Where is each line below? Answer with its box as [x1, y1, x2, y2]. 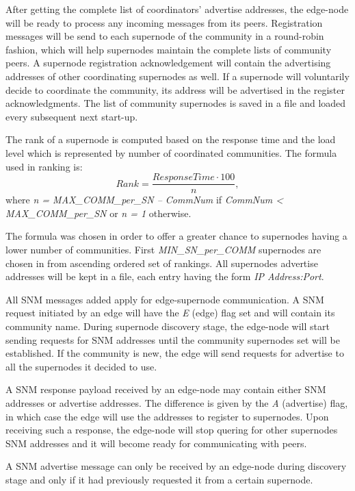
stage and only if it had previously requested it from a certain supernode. [5, 472, 313, 486]
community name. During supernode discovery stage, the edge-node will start [5, 318, 330, 333]
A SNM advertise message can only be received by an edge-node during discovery [5, 459, 347, 473]
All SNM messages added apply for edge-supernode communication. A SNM [5, 292, 324, 306]
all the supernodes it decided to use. [5, 359, 157, 373]
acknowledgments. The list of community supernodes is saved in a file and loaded [5, 96, 346, 110]
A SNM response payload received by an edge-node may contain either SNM [5, 382, 326, 396]
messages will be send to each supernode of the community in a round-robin [5, 29, 324, 43]
